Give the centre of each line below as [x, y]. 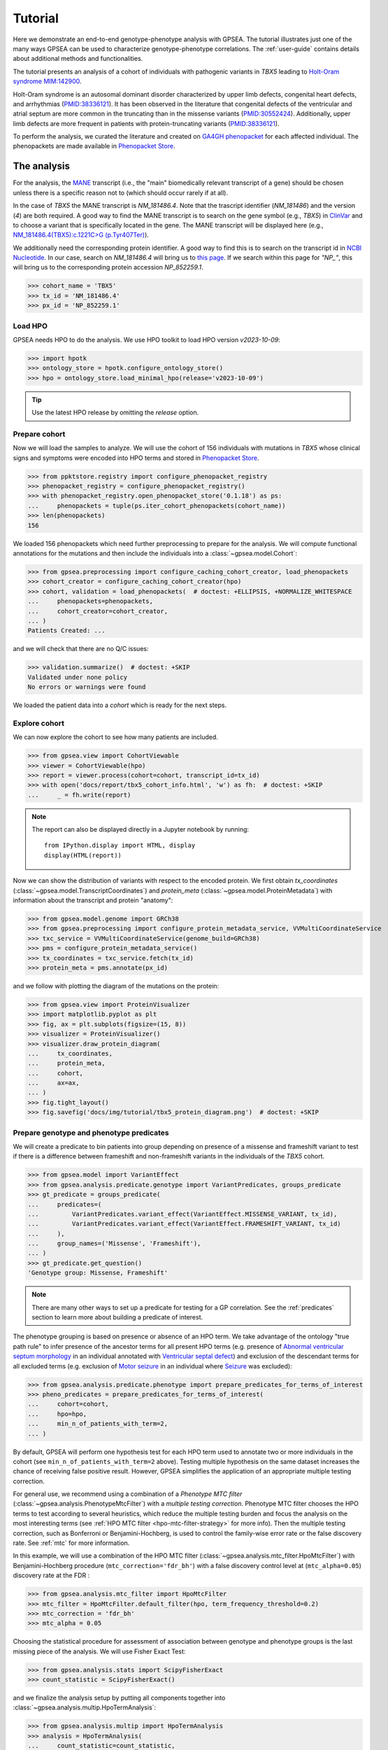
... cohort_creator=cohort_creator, [98, 611]
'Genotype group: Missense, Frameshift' [98, 1273]
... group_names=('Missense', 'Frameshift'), [114, 1244]
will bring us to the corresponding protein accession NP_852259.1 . [108, 267]
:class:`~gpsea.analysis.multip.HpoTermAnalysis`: [85, 1707]
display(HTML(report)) [83, 855]
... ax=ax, [53, 1083]
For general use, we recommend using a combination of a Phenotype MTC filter [128, 1494]
